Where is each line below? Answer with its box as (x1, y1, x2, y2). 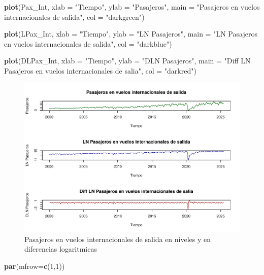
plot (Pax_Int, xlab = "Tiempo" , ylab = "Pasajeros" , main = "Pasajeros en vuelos (4, 2, 260, 12)
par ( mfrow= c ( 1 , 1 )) (4, 260, 65, 271)
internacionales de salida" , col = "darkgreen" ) (4, 11, 145, 22)
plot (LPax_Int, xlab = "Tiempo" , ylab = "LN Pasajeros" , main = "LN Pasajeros (4, 28, 257, 39)
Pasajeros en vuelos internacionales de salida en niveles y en (24, 233, 211, 244)
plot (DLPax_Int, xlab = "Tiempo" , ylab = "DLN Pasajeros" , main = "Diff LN (4, 55, 251, 66)
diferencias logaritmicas (24, 244, 97, 254)
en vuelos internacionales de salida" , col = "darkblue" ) (4, 38, 172, 49)
